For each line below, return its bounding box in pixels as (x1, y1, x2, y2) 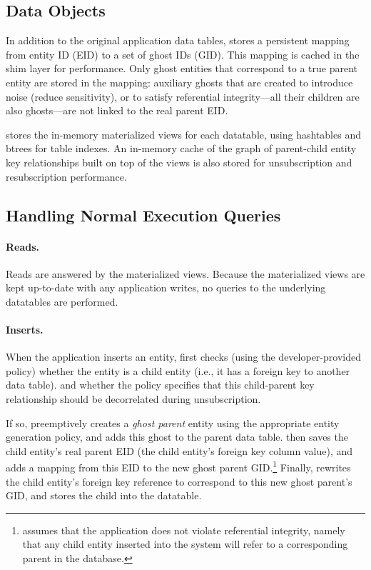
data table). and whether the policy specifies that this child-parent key (6, 377, 315, 392)
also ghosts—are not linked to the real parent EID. (6, 103, 228, 118)
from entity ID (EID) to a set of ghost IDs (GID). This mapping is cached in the (6, 46, 360, 61)
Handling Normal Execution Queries (6, 204, 281, 226)
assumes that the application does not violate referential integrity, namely (22, 522, 345, 537)
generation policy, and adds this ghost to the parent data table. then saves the (6, 429, 348, 444)
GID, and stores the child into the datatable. (6, 488, 202, 503)
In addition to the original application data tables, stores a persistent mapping (6, 33, 350, 48)
